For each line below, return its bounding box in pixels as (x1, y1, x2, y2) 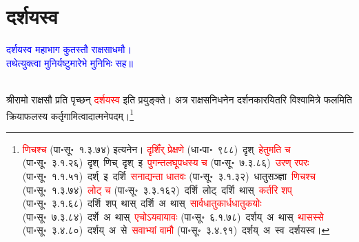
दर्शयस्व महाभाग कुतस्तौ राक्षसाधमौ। (6, 42, 132, 57)
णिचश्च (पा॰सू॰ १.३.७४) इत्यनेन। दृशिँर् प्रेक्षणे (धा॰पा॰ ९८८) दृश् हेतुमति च (22, 141, 291, 156)
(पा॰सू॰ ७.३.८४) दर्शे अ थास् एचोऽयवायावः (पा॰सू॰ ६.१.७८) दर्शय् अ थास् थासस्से (22, 209, 324, 223)
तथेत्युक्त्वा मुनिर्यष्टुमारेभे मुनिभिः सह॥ (6, 55, 134, 70)
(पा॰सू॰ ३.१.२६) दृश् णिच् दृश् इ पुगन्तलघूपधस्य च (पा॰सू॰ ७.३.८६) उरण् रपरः (22, 155, 309, 170)
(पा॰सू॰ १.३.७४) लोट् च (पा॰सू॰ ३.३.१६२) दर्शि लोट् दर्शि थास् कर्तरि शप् (22, 182, 292, 196)
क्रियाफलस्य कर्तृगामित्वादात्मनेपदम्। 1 (6, 106, 134, 123)
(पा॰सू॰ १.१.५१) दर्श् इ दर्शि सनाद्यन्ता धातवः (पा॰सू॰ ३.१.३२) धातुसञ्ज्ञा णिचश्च (22, 168, 316, 183)
